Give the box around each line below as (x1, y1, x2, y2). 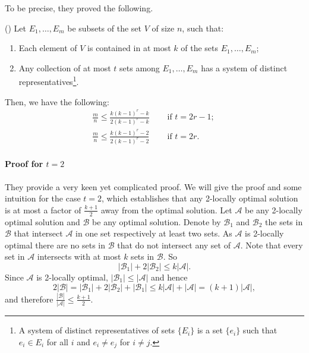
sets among (119, 61, 160, 74)
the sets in (265, 215, 303, 228)
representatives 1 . (18, 74, 79, 88)
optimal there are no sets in (5, 238, 105, 251)
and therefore (5, 292, 53, 305)
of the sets (181, 42, 218, 54)
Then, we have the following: (5, 95, 109, 108)
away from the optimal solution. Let (100, 203, 232, 216)
